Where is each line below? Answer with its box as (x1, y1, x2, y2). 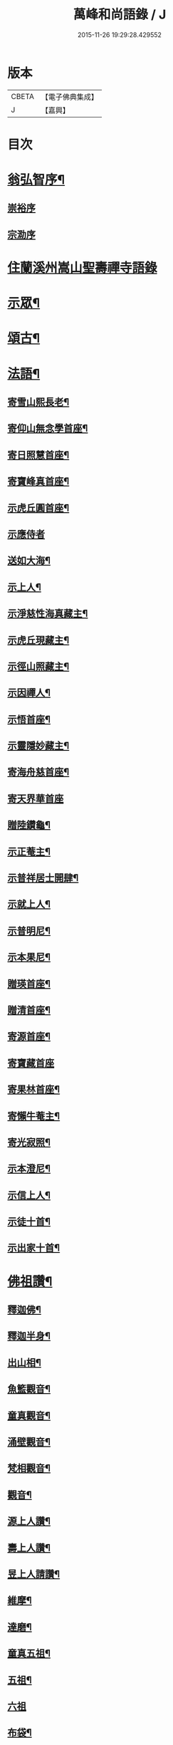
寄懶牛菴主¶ (7, 1110, 61, 1122)
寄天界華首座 (7, 792, 64, 805)
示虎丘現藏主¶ (7, 634, 70, 646)
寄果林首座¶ (7, 1083, 61, 1095)
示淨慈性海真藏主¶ (7, 608, 88, 620)
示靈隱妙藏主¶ (7, 740, 70, 752)
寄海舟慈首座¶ (7, 766, 70, 778)
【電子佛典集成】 (41, 92, 98, 102)
